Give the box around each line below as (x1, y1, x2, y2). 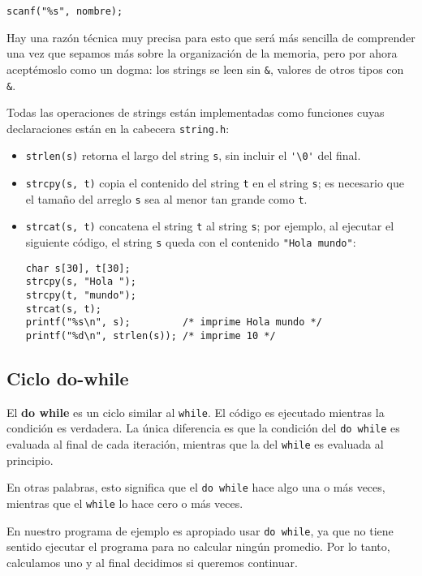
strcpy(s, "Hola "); (25, 276, 136, 288)
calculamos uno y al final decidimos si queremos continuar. (6, 553, 298, 570)
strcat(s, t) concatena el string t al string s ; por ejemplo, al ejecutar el (25, 217, 394, 234)
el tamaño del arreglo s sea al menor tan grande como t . (25, 190, 308, 207)
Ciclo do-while (6, 366, 129, 391)
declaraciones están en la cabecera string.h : (6, 119, 230, 136)
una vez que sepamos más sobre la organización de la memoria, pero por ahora (6, 45, 398, 62)
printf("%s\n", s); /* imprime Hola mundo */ (25, 316, 322, 329)
